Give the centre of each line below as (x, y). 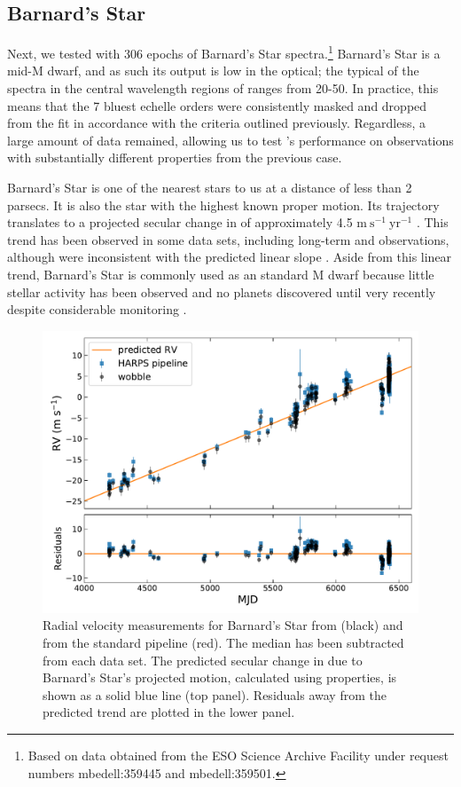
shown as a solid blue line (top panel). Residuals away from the (215, 694)
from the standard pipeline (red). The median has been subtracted (223, 642)
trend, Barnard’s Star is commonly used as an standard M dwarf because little (221, 274)
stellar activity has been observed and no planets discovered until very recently (222, 291)
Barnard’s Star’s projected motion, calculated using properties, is (220, 677)
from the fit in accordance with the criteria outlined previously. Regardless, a (217, 123)
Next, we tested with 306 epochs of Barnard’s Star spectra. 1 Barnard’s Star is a (224, 52)
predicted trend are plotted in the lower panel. (169, 712)
